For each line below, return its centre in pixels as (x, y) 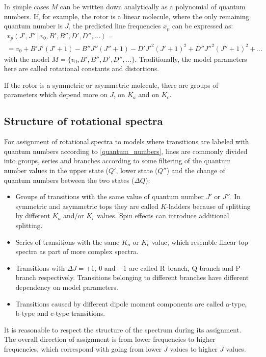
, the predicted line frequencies (115, 26)
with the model (27, 59)
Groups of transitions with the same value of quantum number (110, 196)
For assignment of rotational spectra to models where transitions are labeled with (127, 141)
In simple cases (27, 6)
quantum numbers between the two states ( (69, 180)
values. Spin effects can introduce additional (163, 216)
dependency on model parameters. (67, 287)
